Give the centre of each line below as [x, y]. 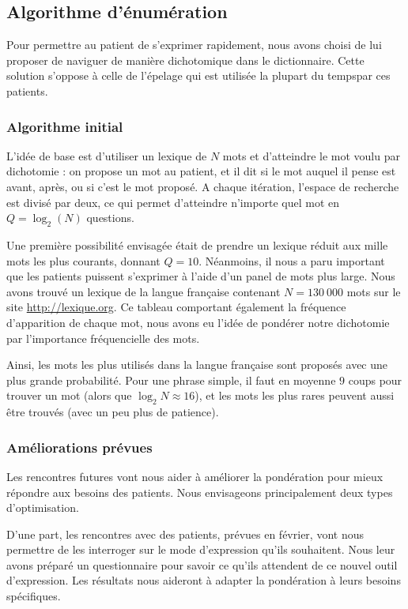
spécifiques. [34, 596]
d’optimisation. [43, 507]
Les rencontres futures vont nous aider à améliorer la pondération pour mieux [195, 476]
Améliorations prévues [79, 447]
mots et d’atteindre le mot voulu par [311, 155]
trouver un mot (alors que [69, 395]
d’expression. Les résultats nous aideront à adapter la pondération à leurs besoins [204, 580]
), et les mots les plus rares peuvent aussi [295, 395]
